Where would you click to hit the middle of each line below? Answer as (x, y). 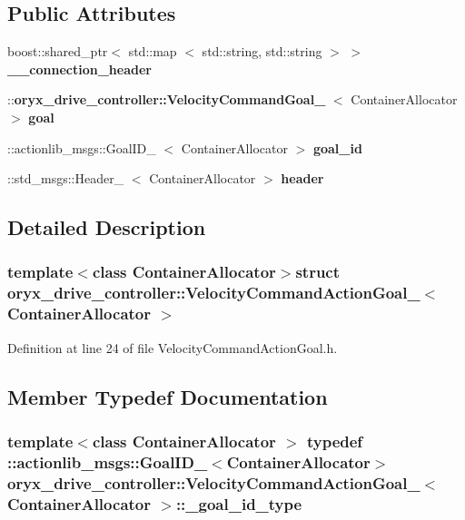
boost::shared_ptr (58, 51)
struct (318, 272)
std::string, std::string (262, 51)
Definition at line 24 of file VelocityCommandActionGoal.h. (173, 347)
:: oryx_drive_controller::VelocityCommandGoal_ (167, 99)
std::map (153, 51)
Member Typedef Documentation (168, 396)
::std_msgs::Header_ (66, 178)
